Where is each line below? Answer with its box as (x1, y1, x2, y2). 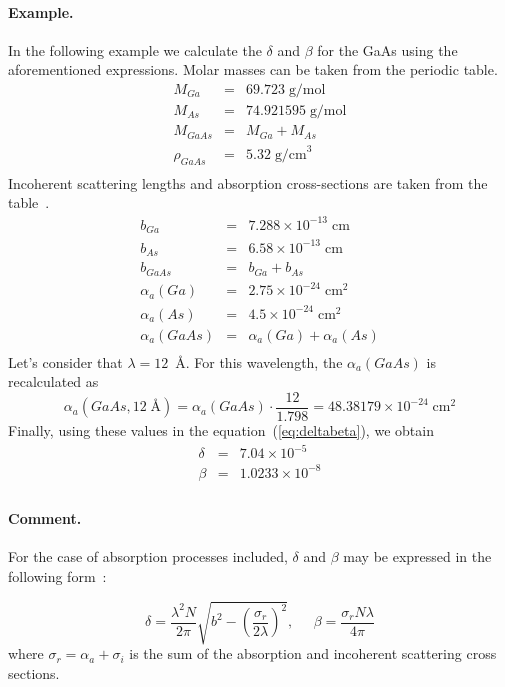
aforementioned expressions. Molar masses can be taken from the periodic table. (8, 59, 498, 80)
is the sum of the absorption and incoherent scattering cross (129, 643, 497, 664)
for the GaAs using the (317, 39, 458, 60)
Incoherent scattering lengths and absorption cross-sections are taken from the (8, 172, 488, 193)
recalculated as (8, 371, 99, 392)
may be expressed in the (343, 546, 492, 567)
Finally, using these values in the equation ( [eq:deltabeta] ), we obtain (8, 419, 434, 440)
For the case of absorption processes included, (8, 546, 288, 567)
